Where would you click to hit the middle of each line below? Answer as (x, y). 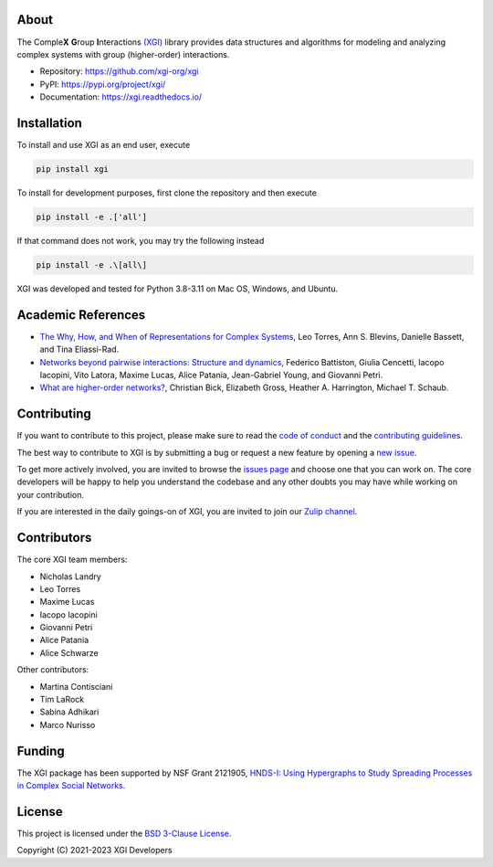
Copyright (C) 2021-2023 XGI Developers (94, 851)
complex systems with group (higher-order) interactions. (123, 54)
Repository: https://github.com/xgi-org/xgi (119, 71)
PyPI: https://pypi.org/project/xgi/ (103, 84)
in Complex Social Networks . (71, 786)
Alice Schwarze (69, 652)
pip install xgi (73, 169)
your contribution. (51, 494)
